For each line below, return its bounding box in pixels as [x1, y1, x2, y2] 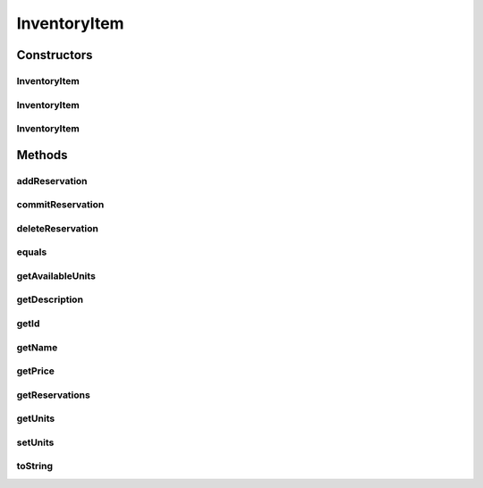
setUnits [16, 436, 55, 449]
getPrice [16, 365, 55, 377]
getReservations [16, 389, 91, 401]
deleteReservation [16, 222, 98, 234]
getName [16, 341, 58, 353]
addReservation [16, 174, 89, 187]
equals [16, 246, 47, 258]
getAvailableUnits [16, 269, 96, 282]
